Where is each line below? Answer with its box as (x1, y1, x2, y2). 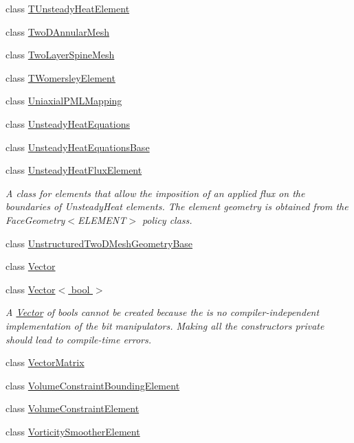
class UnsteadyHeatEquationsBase (5, 139, 150, 154)
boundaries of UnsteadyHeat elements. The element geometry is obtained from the (5, 199, 349, 214)
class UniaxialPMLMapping (5, 93, 122, 108)
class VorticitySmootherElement (5, 424, 140, 438)
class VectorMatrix (5, 355, 85, 370)
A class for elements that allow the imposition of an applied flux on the (5, 185, 305, 200)
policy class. (142, 212, 192, 227)
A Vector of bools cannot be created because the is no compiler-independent (5, 305, 320, 319)
